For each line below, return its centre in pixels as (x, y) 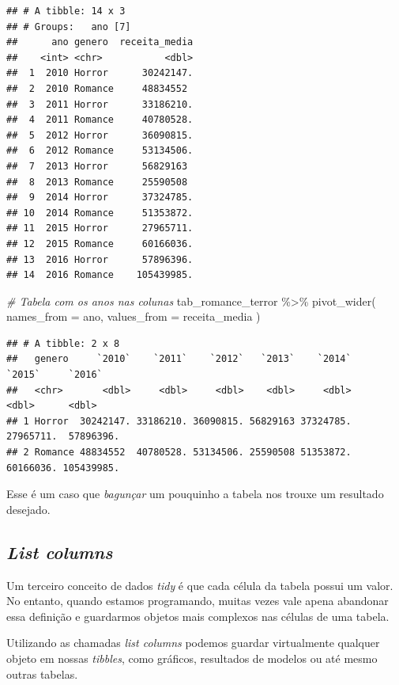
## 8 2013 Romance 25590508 (97, 182)
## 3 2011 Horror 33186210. (100, 104)
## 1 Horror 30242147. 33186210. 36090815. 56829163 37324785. (179, 421)
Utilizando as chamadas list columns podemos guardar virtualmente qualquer (193, 643)
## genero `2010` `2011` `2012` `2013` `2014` (179, 359)
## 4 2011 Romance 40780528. (100, 120)
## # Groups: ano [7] (69, 27)
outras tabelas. (42, 674)
